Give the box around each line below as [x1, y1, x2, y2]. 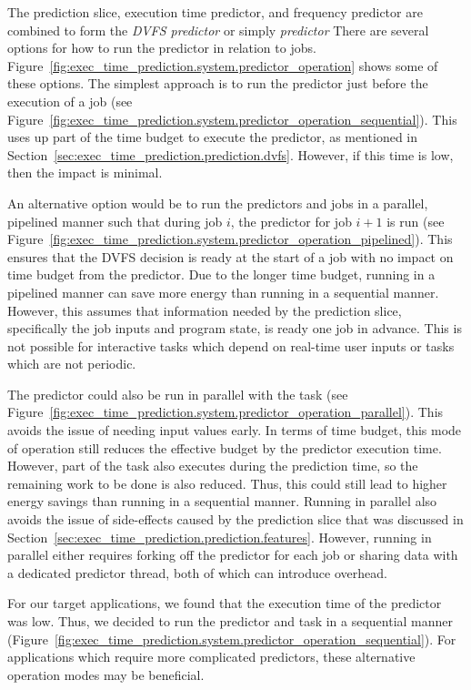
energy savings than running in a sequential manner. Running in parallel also [7, 492, 437, 511]
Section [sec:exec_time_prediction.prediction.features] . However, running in [7, 527, 432, 546]
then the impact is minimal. [7, 163, 163, 182]
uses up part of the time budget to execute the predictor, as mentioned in [7, 127, 418, 147]
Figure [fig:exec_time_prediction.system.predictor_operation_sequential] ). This [7, 109, 457, 128]
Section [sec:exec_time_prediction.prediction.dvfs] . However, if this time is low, [7, 145, 454, 164]
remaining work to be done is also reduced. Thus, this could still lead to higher [7, 473, 447, 492]
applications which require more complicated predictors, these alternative [7, 647, 416, 666]
